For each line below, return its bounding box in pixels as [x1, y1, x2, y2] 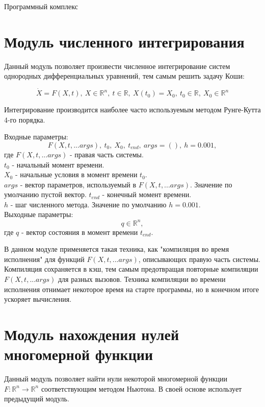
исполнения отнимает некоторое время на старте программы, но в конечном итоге [4, 283, 259, 294]
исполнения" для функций [4, 253, 85, 264]
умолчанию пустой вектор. [4, 189, 87, 200]
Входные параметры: [4, 131, 68, 142]
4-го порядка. [4, 114, 45, 125]
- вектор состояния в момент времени [21, 226, 138, 237]
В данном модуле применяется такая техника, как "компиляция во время [4, 244, 229, 254]
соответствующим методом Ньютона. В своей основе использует [41, 383, 242, 394]
